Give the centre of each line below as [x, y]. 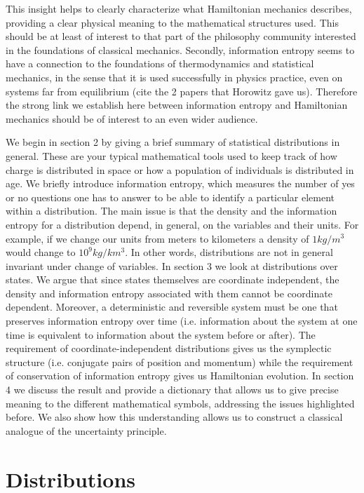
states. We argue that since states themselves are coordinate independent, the [173, 279]
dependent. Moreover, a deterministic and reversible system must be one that [172, 307]
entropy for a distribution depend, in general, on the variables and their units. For [182, 224]
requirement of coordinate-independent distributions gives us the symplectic [169, 348]
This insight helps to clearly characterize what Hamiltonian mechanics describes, [179, 8]
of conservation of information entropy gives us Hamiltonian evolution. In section [180, 376]
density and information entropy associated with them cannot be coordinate [169, 293]
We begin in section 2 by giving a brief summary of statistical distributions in [173, 142]
